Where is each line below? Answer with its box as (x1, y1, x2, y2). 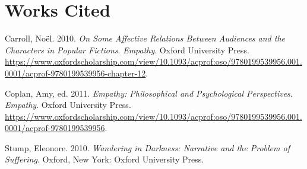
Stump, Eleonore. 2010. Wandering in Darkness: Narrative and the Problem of (5, 141, 290, 154)
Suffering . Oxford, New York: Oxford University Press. (5, 153, 204, 165)
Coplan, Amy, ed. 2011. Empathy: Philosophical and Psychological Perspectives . (5, 87, 293, 99)
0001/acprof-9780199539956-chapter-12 (5, 66, 146, 79)
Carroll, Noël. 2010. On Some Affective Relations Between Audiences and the (5, 32, 286, 44)
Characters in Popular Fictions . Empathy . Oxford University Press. (5, 43, 249, 56)
